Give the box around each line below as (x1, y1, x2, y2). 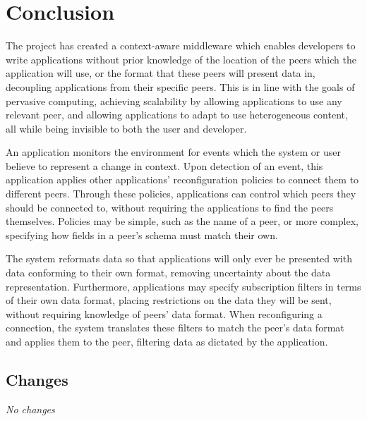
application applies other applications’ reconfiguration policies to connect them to (6, 172, 359, 187)
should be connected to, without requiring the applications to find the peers (6, 200, 334, 214)
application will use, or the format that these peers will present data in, (6, 66, 315, 80)
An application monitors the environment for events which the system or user (6, 145, 342, 159)
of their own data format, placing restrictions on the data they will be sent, (6, 293, 332, 307)
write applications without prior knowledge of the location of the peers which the (6, 51, 356, 66)
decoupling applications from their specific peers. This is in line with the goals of (6, 79, 355, 94)
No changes (6, 401, 55, 416)
